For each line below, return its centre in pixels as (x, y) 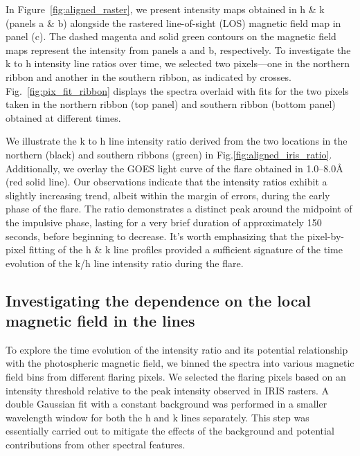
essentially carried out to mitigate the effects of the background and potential (170, 431)
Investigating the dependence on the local (158, 300)
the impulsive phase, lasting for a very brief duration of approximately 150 (164, 222)
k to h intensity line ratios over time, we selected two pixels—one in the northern (178, 63)
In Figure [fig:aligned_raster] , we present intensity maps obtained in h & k (165, 9)
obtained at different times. (63, 117)
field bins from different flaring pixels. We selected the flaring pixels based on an (176, 377)
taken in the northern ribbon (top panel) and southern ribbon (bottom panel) (171, 104)
